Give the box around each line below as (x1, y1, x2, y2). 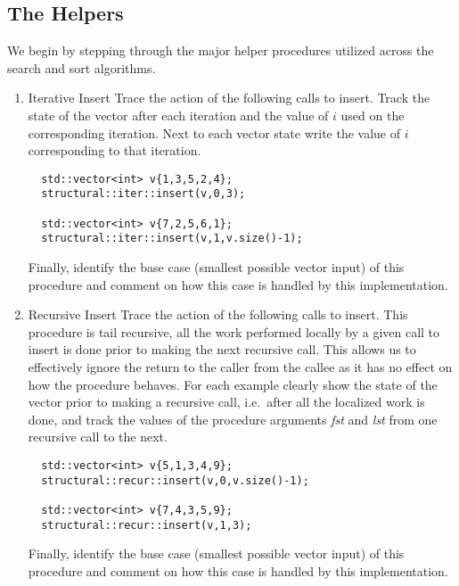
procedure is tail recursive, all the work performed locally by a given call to (28, 322, 440, 341)
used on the (340, 105, 405, 124)
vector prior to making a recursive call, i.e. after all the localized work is (28, 392, 425, 411)
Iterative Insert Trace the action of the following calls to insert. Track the (28, 88, 430, 107)
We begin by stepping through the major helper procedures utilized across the (7, 41, 434, 60)
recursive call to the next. (28, 427, 168, 446)
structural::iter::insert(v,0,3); (41, 187, 246, 201)
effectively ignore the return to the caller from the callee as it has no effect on (28, 358, 453, 376)
